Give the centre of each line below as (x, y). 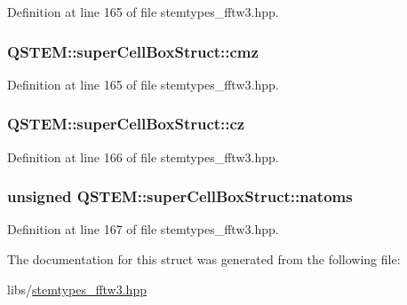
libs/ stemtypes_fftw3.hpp (77, 289)
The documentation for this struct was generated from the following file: (204, 259)
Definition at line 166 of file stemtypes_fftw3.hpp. (143, 156)
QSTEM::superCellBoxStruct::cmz (133, 51)
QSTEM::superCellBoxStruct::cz (126, 124)
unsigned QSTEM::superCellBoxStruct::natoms (180, 196)
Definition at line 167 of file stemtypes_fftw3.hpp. (143, 229)
